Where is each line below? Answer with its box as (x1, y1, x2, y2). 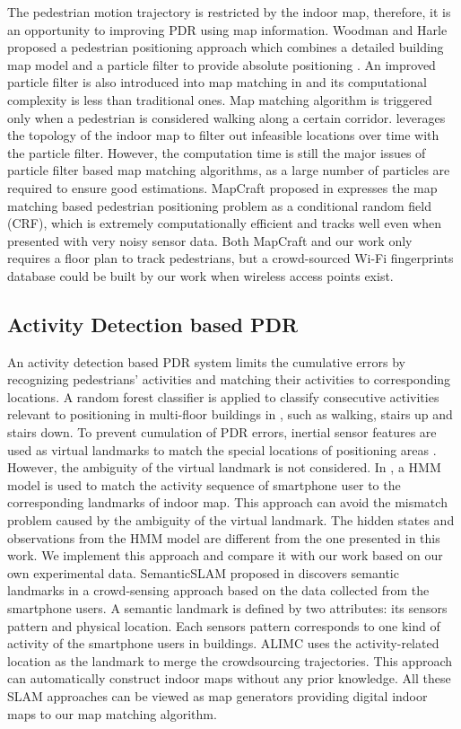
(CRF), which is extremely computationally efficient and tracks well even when (7, 214, 441, 233)
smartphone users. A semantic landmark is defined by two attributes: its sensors (7, 599, 448, 618)
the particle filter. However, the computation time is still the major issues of (7, 143, 426, 162)
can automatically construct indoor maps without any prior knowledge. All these (7, 669, 451, 688)
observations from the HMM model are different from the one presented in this (7, 528, 440, 547)
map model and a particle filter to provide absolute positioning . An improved (7, 55, 436, 74)
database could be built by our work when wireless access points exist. (7, 266, 394, 285)
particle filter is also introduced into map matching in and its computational (7, 73, 427, 92)
